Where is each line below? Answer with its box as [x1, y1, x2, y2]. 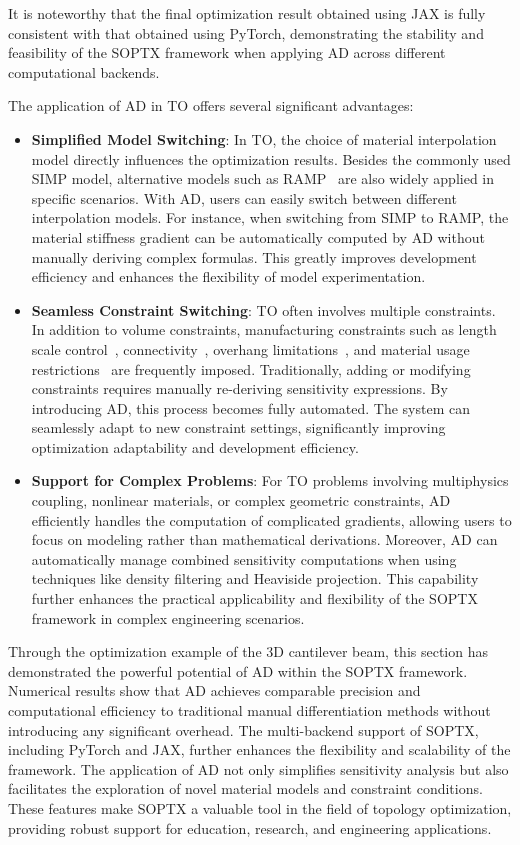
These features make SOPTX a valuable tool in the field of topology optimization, [8, 797, 512, 818]
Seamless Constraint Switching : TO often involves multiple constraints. [31, 299, 496, 320]
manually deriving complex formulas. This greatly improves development [31, 246, 477, 267]
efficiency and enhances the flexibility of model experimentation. [31, 266, 426, 287]
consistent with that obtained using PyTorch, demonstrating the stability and [8, 22, 484, 43]
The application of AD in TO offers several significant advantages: [8, 95, 414, 116]
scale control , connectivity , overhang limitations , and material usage [31, 338, 470, 359]
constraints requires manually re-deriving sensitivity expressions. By [31, 378, 448, 399]
